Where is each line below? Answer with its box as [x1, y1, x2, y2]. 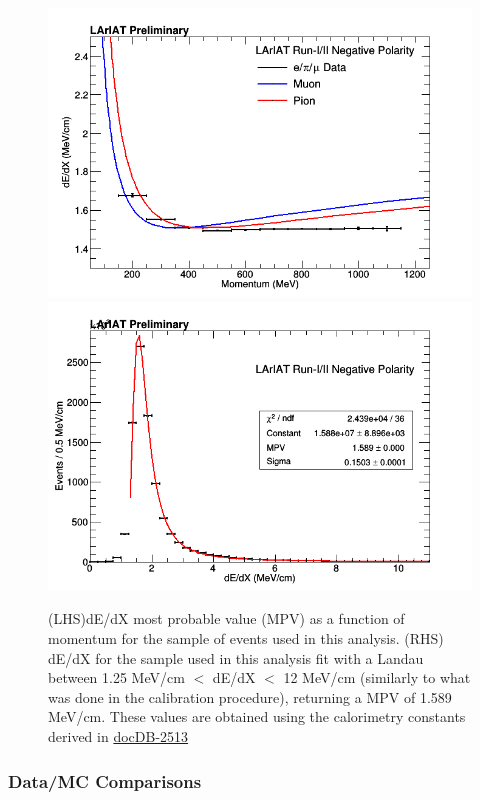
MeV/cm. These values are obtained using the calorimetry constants [48, 706, 466, 727]
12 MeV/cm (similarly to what [283, 667, 471, 688]
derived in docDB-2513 [48, 726, 189, 747]
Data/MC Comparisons [8, 768, 202, 793]
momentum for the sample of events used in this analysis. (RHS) [48, 628, 444, 649]
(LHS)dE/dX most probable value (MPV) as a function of [48, 608, 405, 629]
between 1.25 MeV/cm [48, 667, 185, 688]
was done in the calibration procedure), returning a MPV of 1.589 [48, 686, 452, 707]
